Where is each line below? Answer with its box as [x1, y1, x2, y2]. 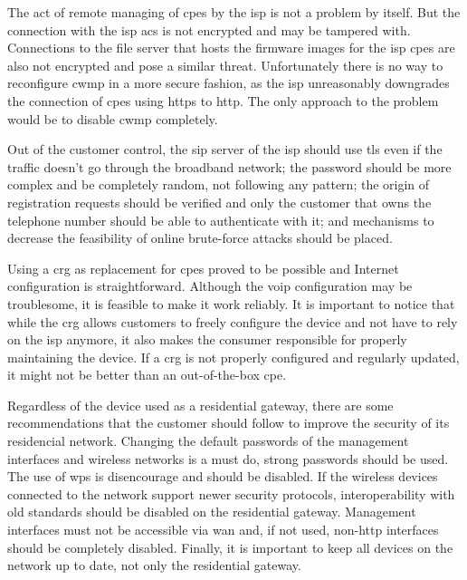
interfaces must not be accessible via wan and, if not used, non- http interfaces [7, 520, 439, 539]
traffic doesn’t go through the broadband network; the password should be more [7, 157, 452, 176]
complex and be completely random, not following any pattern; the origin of [7, 175, 430, 194]
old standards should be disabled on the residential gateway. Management [7, 502, 416, 521]
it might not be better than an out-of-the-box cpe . [7, 365, 287, 384]
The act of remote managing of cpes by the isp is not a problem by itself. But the [7, 3, 461, 21]
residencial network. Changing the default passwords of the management [7, 431, 409, 450]
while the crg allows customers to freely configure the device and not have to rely [7, 312, 458, 331]
